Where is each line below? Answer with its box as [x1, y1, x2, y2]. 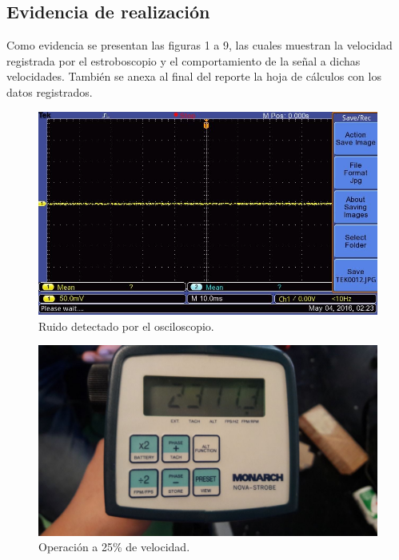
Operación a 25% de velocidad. [38, 538, 190, 555]
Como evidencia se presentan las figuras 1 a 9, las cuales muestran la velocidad [6, 37, 393, 54]
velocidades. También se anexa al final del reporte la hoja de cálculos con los [6, 68, 381, 85]
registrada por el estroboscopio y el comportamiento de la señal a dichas [6, 52, 361, 69]
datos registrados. [6, 83, 93, 100]
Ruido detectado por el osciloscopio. [38, 317, 214, 334]
